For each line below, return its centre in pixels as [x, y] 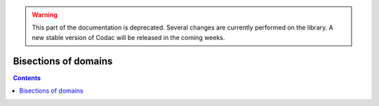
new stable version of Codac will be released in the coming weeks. [128, 37]
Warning [45, 15]
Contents [27, 78]
